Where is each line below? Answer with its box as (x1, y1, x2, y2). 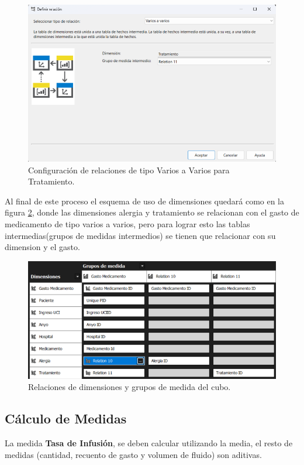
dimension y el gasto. (5, 241, 80, 253)
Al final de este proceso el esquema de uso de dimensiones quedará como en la (5, 194, 285, 207)
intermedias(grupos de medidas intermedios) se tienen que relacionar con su (5, 229, 276, 241)
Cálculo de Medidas (5, 409, 127, 428)
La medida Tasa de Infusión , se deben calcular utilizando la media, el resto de (5, 437, 293, 449)
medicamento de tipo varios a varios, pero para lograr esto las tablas (5, 218, 250, 230)
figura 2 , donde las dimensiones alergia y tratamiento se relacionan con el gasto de (5, 206, 299, 218)
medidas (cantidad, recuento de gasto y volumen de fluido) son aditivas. (5, 448, 262, 460)
